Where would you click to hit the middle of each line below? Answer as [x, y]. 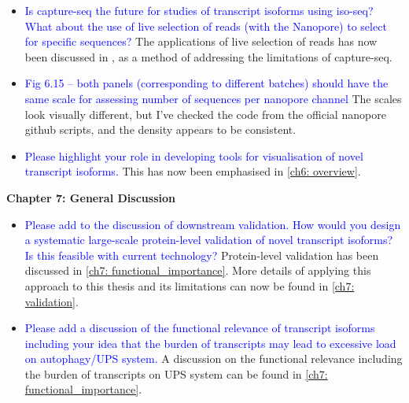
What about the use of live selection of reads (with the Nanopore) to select [206, 26]
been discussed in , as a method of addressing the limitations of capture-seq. [208, 56]
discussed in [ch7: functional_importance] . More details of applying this [198, 270]
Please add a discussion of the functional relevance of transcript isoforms [200, 328]
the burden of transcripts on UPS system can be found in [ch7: [176, 373]
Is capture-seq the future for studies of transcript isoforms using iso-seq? [199, 10]
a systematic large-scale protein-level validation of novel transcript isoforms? [209, 240]
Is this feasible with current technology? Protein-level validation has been [202, 255]
